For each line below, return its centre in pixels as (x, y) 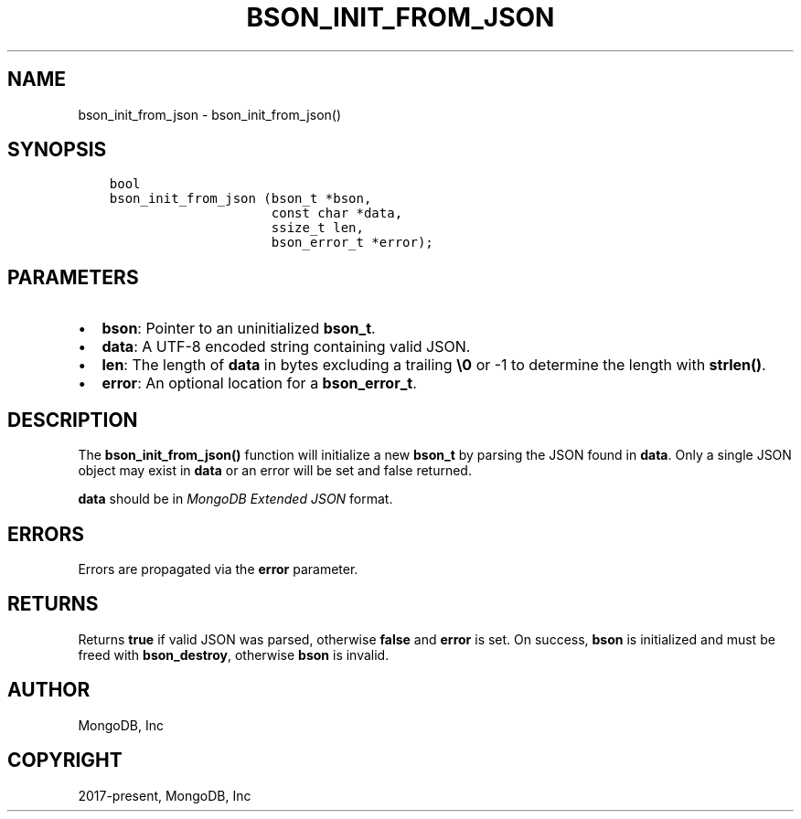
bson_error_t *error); (352, 243)
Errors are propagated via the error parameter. (218, 569)
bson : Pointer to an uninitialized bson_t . (239, 329)
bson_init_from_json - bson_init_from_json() (210, 114)
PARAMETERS (73, 277)
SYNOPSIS (57, 150)
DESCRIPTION (73, 420)
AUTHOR (49, 690)
